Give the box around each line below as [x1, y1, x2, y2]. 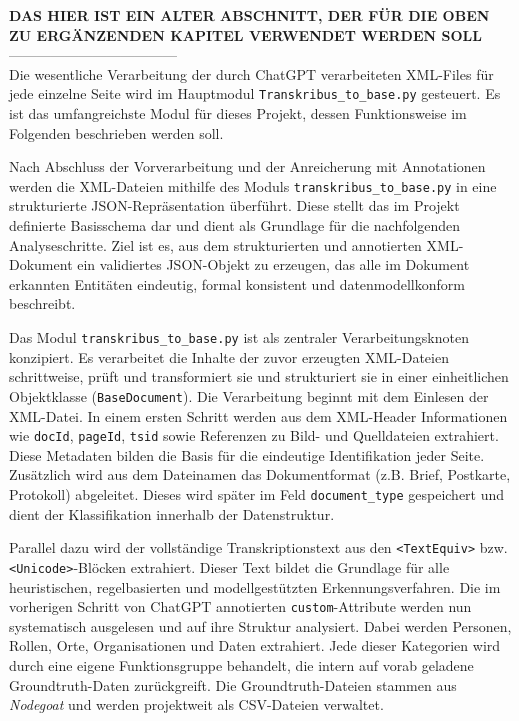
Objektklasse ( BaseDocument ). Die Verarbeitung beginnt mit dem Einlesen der [9, 385, 489, 406]
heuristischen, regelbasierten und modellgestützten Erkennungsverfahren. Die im [9, 576, 501, 597]
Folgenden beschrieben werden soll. [9, 122, 224, 143]
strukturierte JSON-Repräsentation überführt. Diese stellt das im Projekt [9, 195, 460, 216]
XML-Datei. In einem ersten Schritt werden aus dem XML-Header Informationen [9, 405, 508, 426]
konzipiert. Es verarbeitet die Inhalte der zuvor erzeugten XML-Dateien [9, 346, 449, 367]
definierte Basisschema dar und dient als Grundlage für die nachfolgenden [9, 215, 461, 236]
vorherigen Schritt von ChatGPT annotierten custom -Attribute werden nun [9, 596, 472, 617]
